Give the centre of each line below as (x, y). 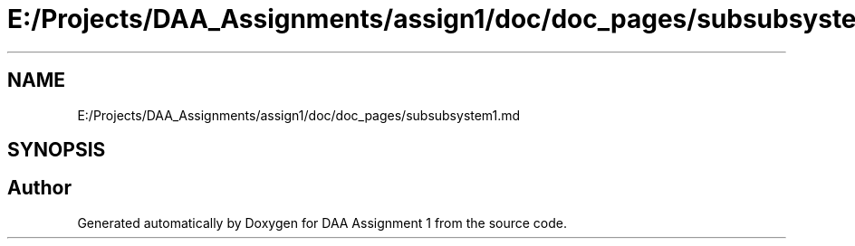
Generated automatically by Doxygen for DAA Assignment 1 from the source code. (322, 222)
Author (39, 188)
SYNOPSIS (57, 150)
